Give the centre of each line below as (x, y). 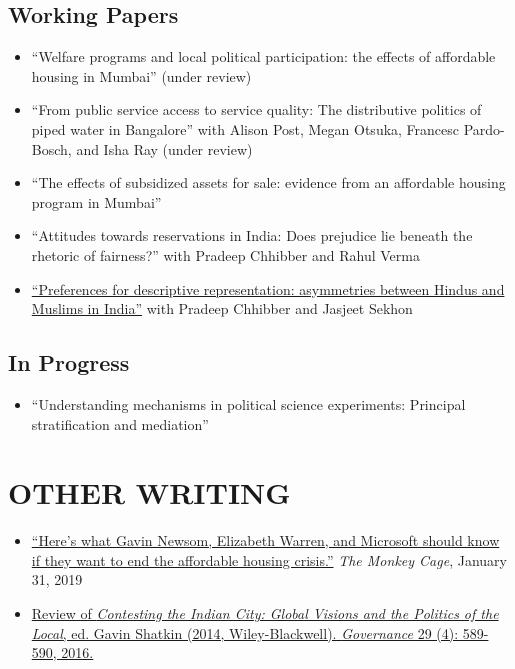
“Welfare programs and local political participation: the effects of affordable (263, 56)
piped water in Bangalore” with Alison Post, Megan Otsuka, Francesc (245, 128)
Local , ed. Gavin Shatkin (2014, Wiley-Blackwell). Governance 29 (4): (245, 632)
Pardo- (484, 128)
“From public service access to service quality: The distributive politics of (256, 109)
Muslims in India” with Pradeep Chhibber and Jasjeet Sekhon (222, 308)
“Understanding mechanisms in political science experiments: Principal (248, 403)
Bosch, (51, 148)
